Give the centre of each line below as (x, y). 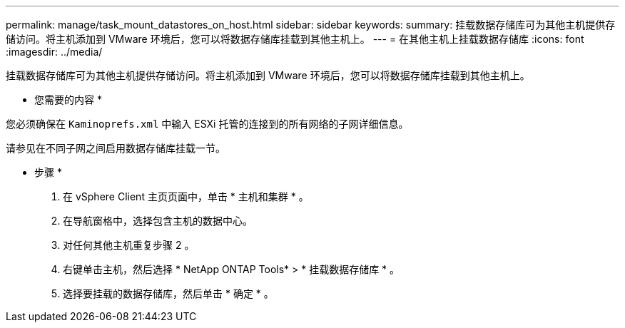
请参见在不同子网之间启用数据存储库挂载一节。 (116, 148)
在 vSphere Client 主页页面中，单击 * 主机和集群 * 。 (186, 196)
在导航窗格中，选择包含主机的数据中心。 (158, 221)
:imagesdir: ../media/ (54, 52)
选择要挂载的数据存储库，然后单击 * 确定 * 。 (168, 293)
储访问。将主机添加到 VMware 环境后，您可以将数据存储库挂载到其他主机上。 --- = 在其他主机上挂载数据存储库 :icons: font (295, 39)
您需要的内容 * (68, 99)
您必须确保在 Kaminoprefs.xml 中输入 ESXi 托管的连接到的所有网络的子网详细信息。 (207, 124)
